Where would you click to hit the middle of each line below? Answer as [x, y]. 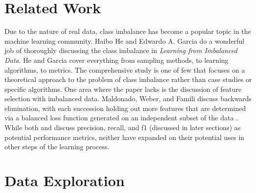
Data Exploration [65, 180]
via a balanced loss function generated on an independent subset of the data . [121, 118]
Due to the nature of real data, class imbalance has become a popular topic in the [128, 31]
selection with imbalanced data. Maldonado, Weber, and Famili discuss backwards [128, 98]
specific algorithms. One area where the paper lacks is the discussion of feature [123, 89]
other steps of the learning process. [57, 147]
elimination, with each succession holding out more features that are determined [125, 108]
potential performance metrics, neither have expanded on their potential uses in [125, 137]
